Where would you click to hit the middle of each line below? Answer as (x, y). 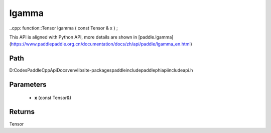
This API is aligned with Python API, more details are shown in (73, 37)
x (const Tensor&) (53, 97)
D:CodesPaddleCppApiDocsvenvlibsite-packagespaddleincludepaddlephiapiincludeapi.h (101, 70)
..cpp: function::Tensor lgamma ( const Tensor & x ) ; (63, 28)
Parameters (28, 85)
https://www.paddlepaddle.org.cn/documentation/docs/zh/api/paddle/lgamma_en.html (101, 44)
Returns (22, 112)
